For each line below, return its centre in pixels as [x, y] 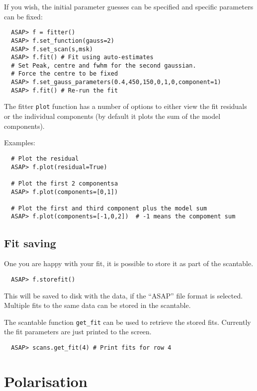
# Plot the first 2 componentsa [65, 183]
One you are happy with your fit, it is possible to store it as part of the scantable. [129, 263]
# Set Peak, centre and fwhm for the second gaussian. [104, 65]
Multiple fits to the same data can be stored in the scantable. [97, 305]
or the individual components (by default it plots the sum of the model [112, 116]
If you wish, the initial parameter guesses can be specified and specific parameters [129, 6]
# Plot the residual [45, 158]
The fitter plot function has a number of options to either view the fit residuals [126, 106]
